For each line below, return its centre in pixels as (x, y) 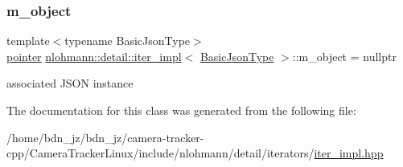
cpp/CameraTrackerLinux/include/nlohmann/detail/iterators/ (160, 153)
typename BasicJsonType (127, 41)
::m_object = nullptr (344, 56)
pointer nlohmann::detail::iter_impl (94, 56)
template (28, 41)
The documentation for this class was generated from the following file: (181, 110)
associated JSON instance (70, 83)
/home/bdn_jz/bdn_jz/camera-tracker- (105, 137)
